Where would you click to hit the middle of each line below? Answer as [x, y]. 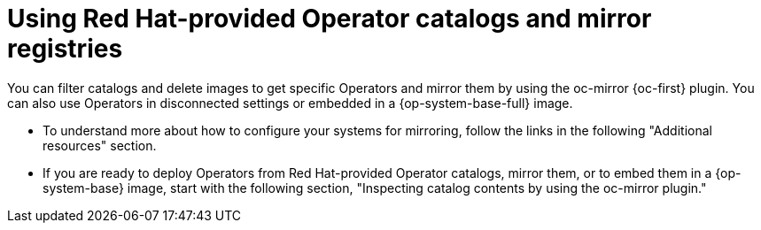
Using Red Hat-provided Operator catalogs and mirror [330, 19]
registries [65, 49]
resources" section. [100, 145]
